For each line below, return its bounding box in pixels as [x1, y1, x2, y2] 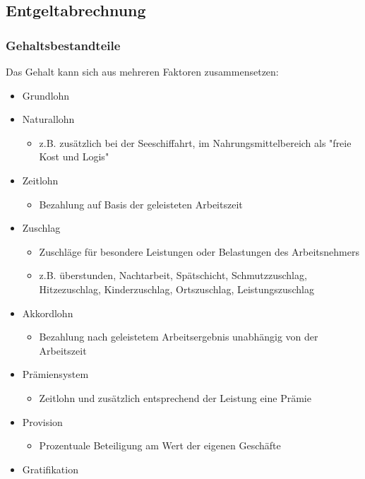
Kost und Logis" [39, 149, 109, 164]
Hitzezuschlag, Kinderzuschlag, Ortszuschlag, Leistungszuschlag [39, 281, 314, 296]
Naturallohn [22, 112, 75, 126]
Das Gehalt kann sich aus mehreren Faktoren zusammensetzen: [6, 64, 279, 78]
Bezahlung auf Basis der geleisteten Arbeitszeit [39, 196, 243, 211]
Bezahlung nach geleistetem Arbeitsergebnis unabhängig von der [39, 329, 318, 344]
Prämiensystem [22, 367, 89, 382]
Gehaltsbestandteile [6, 36, 121, 54]
